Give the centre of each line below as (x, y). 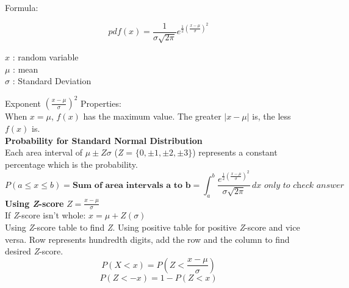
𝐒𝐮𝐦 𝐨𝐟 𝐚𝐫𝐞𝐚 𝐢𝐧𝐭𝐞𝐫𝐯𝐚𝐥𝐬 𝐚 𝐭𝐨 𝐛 (131, 185)
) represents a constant (235, 152)
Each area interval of (44, 152)
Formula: (22, 7)
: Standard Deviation (52, 81)
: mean (26, 69)
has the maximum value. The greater (152, 116)
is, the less (272, 116)
